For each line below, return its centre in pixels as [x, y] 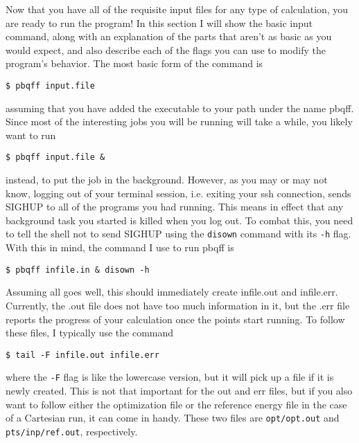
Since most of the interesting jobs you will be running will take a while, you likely [179, 121]
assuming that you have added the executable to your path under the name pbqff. [180, 108]
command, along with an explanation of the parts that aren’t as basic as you [169, 36]
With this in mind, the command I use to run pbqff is [120, 247]
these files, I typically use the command [90, 333]
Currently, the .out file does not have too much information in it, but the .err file [178, 305]
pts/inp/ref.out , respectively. [72, 431]
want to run [31, 135]
